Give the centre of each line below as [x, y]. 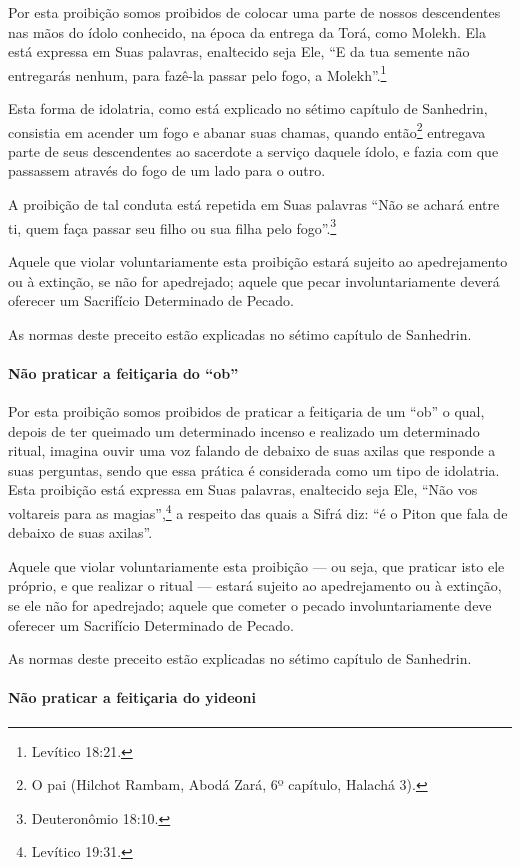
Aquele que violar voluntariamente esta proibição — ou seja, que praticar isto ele [256, 565]
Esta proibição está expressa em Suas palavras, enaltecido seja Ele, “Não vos [243, 489]
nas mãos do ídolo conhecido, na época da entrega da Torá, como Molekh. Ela [247, 31]
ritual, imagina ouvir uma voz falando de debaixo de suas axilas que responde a [252, 450]
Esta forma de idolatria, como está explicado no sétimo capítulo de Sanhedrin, [248, 108]
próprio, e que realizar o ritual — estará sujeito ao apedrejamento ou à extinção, [255, 585]
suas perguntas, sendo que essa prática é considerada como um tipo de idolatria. [254, 469]
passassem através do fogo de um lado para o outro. [167, 170]
